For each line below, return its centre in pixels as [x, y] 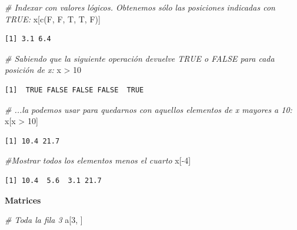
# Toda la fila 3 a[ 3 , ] [44, 220]
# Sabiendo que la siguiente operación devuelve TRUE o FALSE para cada [140, 58]
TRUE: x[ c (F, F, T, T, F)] [53, 19]
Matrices [23, 200]
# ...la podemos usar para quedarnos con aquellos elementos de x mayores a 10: [148, 109]
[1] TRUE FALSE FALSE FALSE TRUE [74, 90]
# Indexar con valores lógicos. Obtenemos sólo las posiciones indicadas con [140, 7]
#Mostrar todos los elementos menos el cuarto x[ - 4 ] [98, 160]
